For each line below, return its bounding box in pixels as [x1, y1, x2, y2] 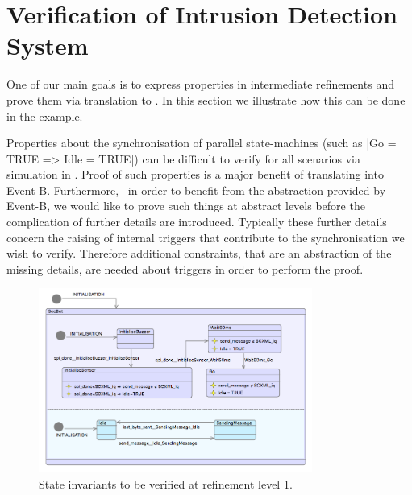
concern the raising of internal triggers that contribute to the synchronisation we [6, 229, 405, 245]
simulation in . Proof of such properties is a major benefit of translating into [6, 166, 384, 183]
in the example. [6, 107, 83, 124]
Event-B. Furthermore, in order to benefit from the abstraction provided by [6, 181, 386, 198]
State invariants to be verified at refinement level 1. [39, 475, 293, 492]
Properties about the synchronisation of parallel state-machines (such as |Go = [6, 134, 397, 151]
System [6, 29, 89, 62]
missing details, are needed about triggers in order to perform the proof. [6, 260, 364, 277]
